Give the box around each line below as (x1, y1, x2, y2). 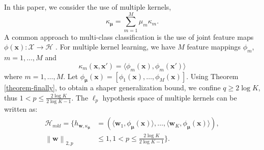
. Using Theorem (186, 70, 239, 81)
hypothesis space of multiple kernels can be (102, 92, 237, 103)
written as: (4, 103, 38, 114)
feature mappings (187, 41, 241, 52)
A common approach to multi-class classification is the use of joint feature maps (4, 31, 254, 42)
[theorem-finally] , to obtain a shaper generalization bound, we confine (4, 82, 221, 93)
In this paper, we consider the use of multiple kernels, (4, 2, 171, 12)
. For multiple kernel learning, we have (55, 41, 175, 52)
